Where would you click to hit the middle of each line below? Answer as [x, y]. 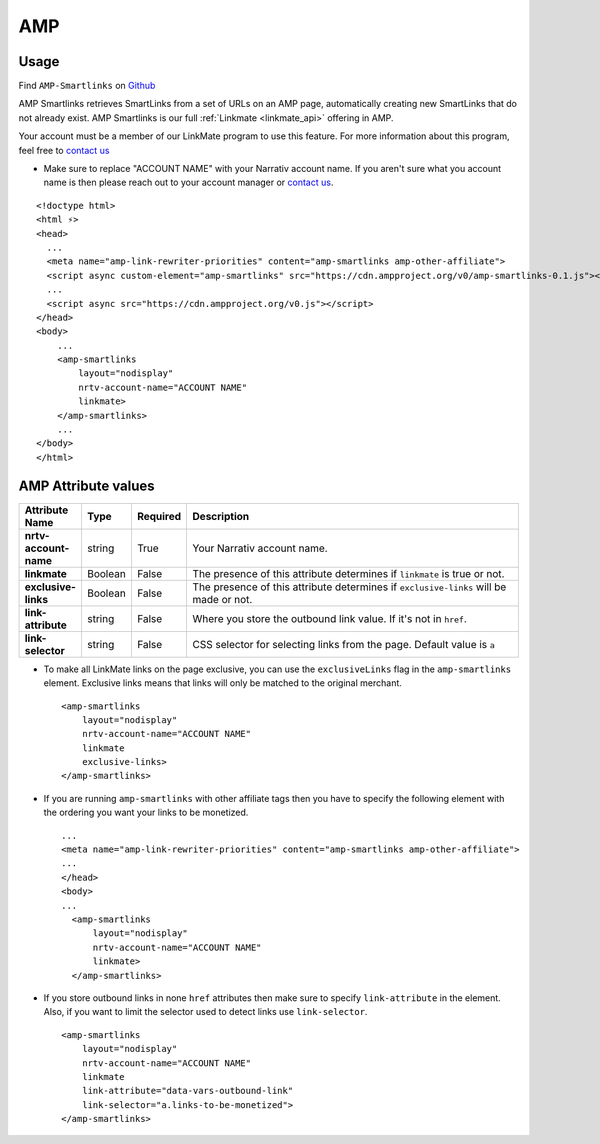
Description [221, 516]
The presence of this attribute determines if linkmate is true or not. [348, 573]
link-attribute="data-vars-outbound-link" [187, 1091]
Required [159, 516]
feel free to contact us [64, 150]
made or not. [222, 599]
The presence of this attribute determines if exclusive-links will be [349, 587]
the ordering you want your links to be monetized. [146, 812]
